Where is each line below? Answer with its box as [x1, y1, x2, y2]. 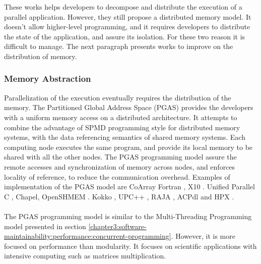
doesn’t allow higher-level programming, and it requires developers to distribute [4, 21, 250, 32]
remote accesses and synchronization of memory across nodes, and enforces [4, 161, 235, 172]
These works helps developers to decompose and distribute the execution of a [4, 2, 242, 12]
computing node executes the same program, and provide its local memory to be [4, 141, 253, 152]
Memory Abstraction [4, 72, 91, 85]
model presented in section [4, 221, 86, 231]
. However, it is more [171, 231, 235, 241]
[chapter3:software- [88, 221, 147, 231]
